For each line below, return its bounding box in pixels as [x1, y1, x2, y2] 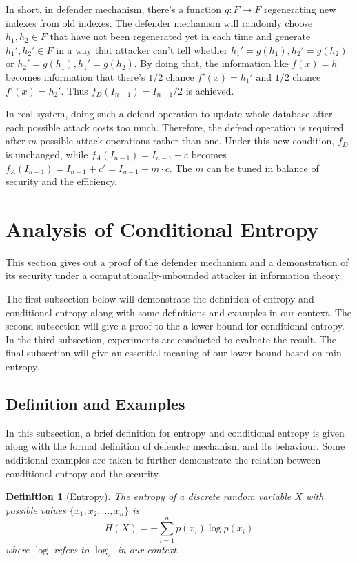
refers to [54, 542, 90, 557]
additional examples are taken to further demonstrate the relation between [6, 452, 321, 466]
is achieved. [185, 83, 234, 97]
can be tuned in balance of [207, 160, 319, 175]
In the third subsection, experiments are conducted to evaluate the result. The [6, 332, 336, 346]
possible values [6, 502, 66, 517]
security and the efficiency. [6, 174, 117, 189]
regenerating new [264, 2, 336, 16]
